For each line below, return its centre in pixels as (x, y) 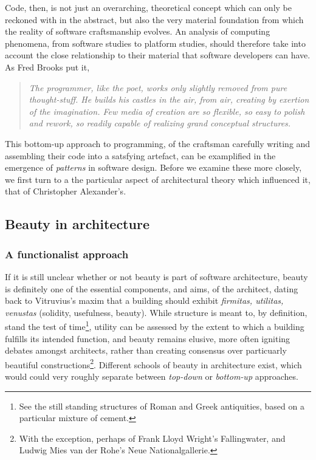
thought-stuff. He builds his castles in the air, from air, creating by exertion (169, 99)
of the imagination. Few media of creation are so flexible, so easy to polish (167, 111)
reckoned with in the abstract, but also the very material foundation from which (154, 19)
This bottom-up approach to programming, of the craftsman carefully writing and (158, 143)
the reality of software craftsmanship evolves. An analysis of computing (138, 31)
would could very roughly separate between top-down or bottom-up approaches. (152, 376)
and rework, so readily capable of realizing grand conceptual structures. (160, 123)
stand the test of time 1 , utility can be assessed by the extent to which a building (155, 325)
